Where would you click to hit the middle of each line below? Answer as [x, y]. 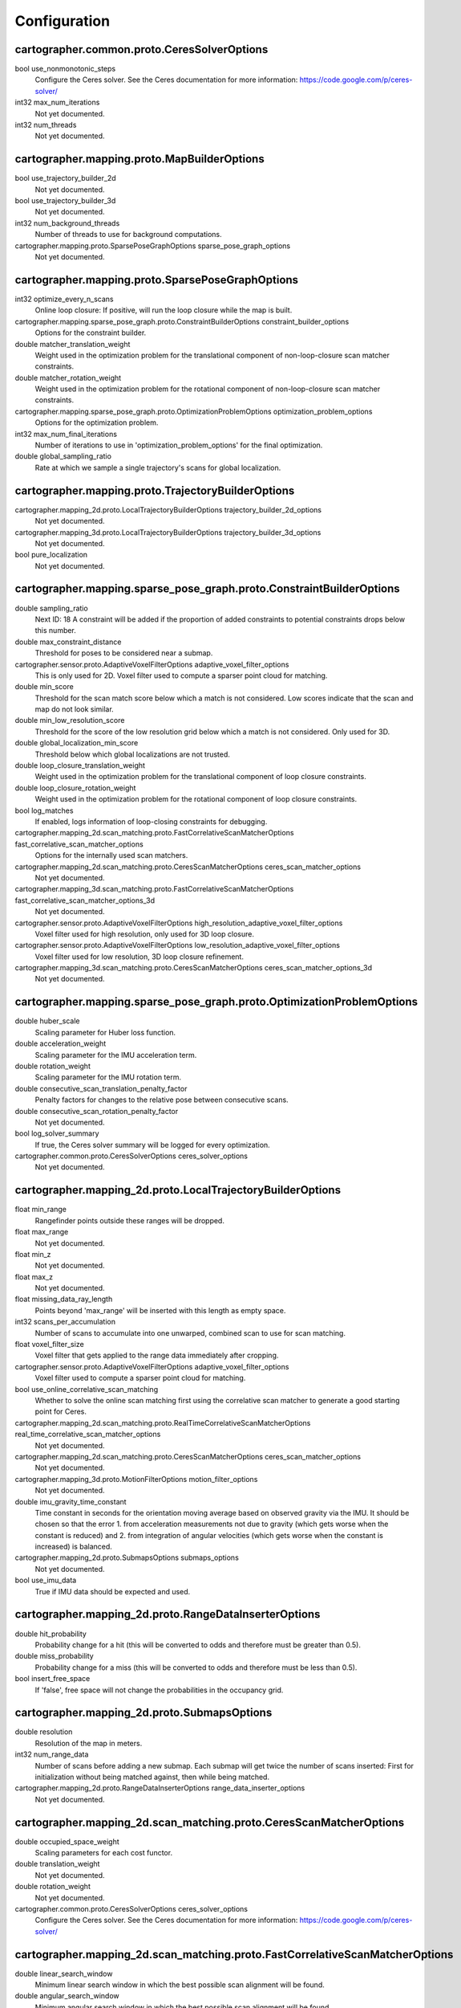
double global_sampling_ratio [63, 456]
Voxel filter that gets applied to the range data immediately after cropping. [157, 1355]
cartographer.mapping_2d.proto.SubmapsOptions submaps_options [127, 1557]
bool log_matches [44, 810]
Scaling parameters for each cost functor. [103, 1853]
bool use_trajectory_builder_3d [65, 201]
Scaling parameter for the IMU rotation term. [108, 1077]
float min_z [33, 1254]
